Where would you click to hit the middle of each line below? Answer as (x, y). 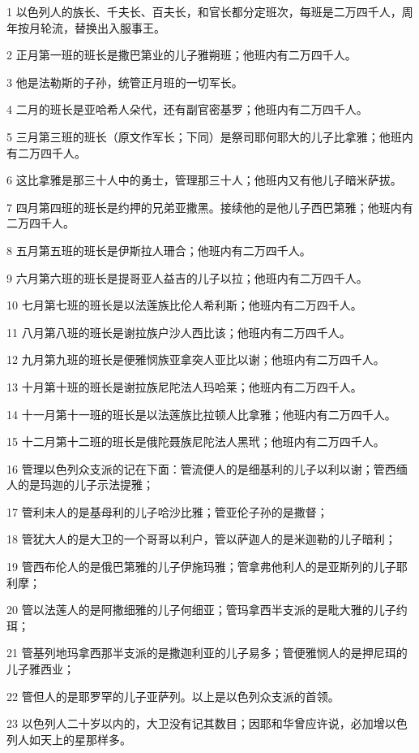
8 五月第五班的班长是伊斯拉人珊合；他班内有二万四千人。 (159, 250)
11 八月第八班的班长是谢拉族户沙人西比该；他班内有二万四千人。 (179, 332)
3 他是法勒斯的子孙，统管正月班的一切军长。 (125, 82)
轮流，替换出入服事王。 (103, 27)
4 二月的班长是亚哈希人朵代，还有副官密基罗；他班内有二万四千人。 (187, 109)
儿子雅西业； (41, 669)
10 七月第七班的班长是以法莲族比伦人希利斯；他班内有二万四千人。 (184, 305)
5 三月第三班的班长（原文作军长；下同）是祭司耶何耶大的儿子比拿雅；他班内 (210, 136)
